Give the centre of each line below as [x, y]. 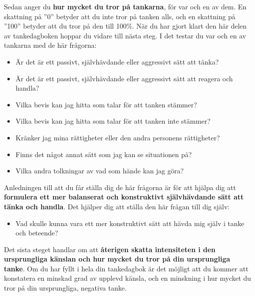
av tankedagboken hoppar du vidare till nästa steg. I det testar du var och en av [125, 35]
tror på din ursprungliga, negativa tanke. [65, 288]
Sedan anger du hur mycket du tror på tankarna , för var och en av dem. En [125, 6]
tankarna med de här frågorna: [50, 45]
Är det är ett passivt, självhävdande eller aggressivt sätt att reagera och [124, 78]
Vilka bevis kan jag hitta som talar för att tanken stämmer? [106, 104]
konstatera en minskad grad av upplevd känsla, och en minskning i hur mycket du [127, 278]
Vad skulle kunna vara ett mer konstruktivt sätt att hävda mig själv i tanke [130, 223]
